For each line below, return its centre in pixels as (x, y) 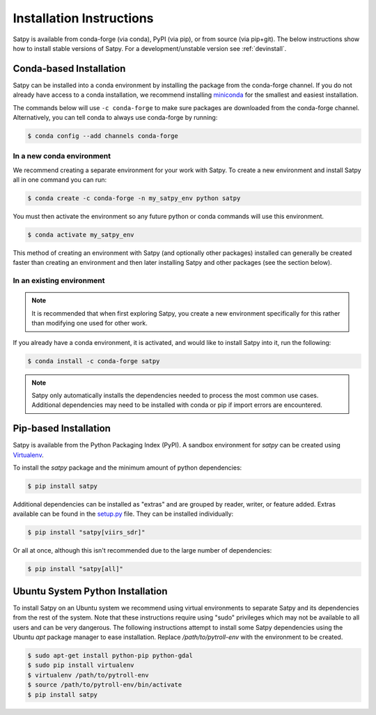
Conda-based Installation (69, 69)
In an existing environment (59, 281)
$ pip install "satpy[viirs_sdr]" (86, 532)
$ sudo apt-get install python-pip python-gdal (110, 655)
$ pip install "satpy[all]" (75, 569)
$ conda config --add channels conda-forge (103, 136)
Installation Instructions (83, 18)
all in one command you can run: (60, 180)
